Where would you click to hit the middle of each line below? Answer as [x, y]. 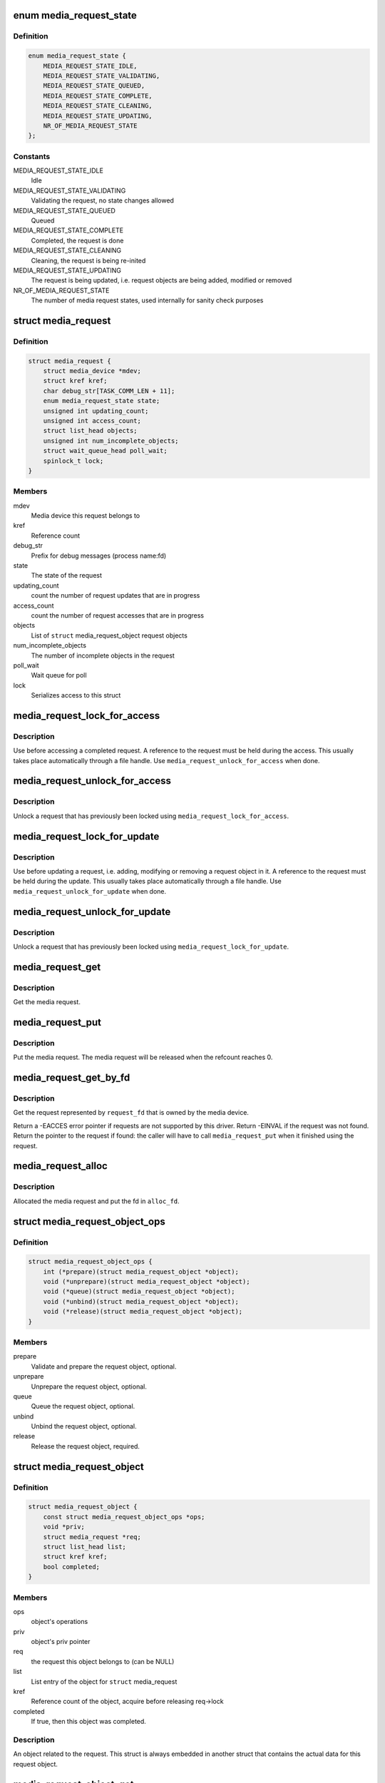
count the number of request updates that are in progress [115, 596]
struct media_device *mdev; [92, 371]
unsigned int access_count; [92, 421]
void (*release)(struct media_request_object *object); [143, 1312]
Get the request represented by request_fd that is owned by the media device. [131, 1113]
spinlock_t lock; [73, 461]
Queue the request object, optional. [83, 1406]
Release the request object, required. [86, 1446]
